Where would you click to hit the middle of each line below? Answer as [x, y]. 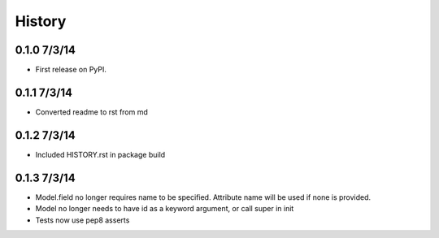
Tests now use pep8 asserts [83, 220]
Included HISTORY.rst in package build [100, 154]
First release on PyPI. [71, 70]
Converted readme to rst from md [91, 112]
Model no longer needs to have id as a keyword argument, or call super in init [165, 209]
